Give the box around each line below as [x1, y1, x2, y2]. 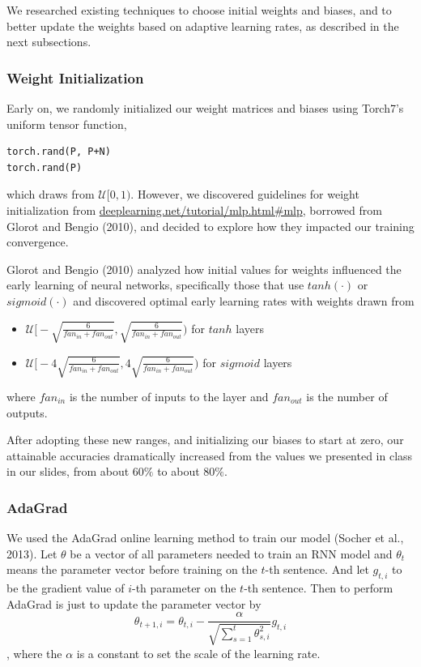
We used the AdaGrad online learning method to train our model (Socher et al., [6, 529, 404, 546]
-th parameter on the [132, 579, 236, 596]
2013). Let [6, 545, 57, 562]
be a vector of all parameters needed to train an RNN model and [70, 545, 393, 562]
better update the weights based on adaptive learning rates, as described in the [6, 17, 399, 34]
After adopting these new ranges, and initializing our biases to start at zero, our [6, 431, 404, 448]
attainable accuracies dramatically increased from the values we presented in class [6, 447, 413, 464]
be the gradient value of [6, 579, 125, 596]
